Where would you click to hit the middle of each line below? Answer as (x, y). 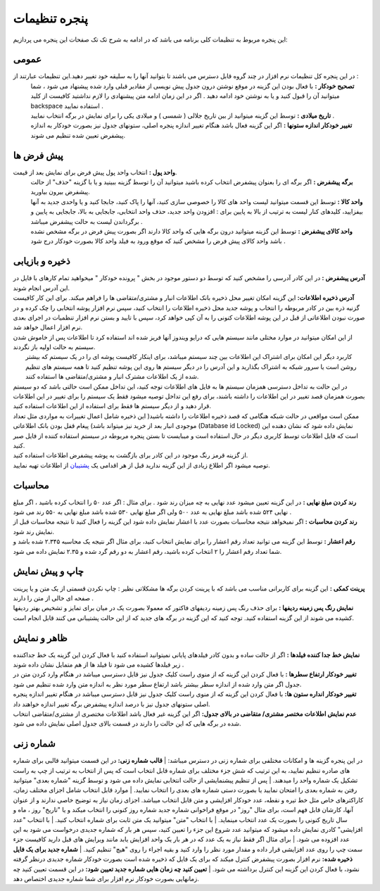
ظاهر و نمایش (40, 638)
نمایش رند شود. (34, 531)
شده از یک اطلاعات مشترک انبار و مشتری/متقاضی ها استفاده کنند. (112, 377)
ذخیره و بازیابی (42, 261)
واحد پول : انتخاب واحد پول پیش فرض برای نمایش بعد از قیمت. (95, 172)
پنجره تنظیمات (50, 18)
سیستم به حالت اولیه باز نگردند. (54, 347)
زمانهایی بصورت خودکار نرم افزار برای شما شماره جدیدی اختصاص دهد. (106, 878)
